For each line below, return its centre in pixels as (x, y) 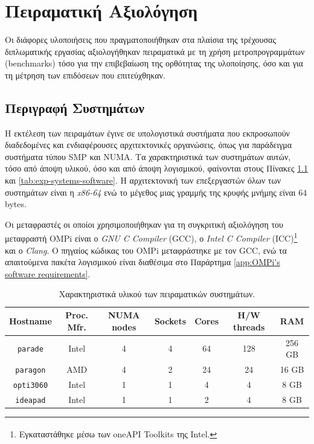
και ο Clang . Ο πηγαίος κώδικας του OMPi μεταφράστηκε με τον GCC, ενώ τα (146, 250)
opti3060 (30, 385)
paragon (30, 370)
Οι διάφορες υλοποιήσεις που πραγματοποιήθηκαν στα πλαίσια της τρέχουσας (140, 40)
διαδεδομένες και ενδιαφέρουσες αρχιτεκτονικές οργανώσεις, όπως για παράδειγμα (149, 145)
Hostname (30, 320)
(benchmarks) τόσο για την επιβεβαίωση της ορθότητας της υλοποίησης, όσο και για (154, 63)
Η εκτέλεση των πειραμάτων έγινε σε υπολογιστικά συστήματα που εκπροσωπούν (147, 133)
